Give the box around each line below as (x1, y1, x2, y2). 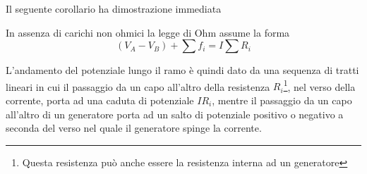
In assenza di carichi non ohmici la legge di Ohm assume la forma (6, 25, 290, 39)
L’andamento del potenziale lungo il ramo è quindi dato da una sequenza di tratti (6, 63, 359, 77)
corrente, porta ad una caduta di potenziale (6, 93, 194, 108)
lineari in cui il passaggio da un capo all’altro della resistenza (6, 79, 270, 94)
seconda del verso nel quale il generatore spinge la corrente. (6, 120, 262, 135)
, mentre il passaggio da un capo (212, 93, 352, 108)
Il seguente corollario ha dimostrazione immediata (6, 1, 222, 15)
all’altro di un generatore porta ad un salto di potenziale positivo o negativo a (6, 106, 344, 121)
